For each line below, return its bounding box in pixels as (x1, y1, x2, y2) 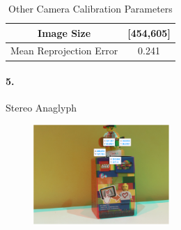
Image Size (38, 25, 91, 40)
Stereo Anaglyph (6, 100, 77, 115)
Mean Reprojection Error (10, 43, 118, 58)
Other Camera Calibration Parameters (8, 1, 173, 15)
